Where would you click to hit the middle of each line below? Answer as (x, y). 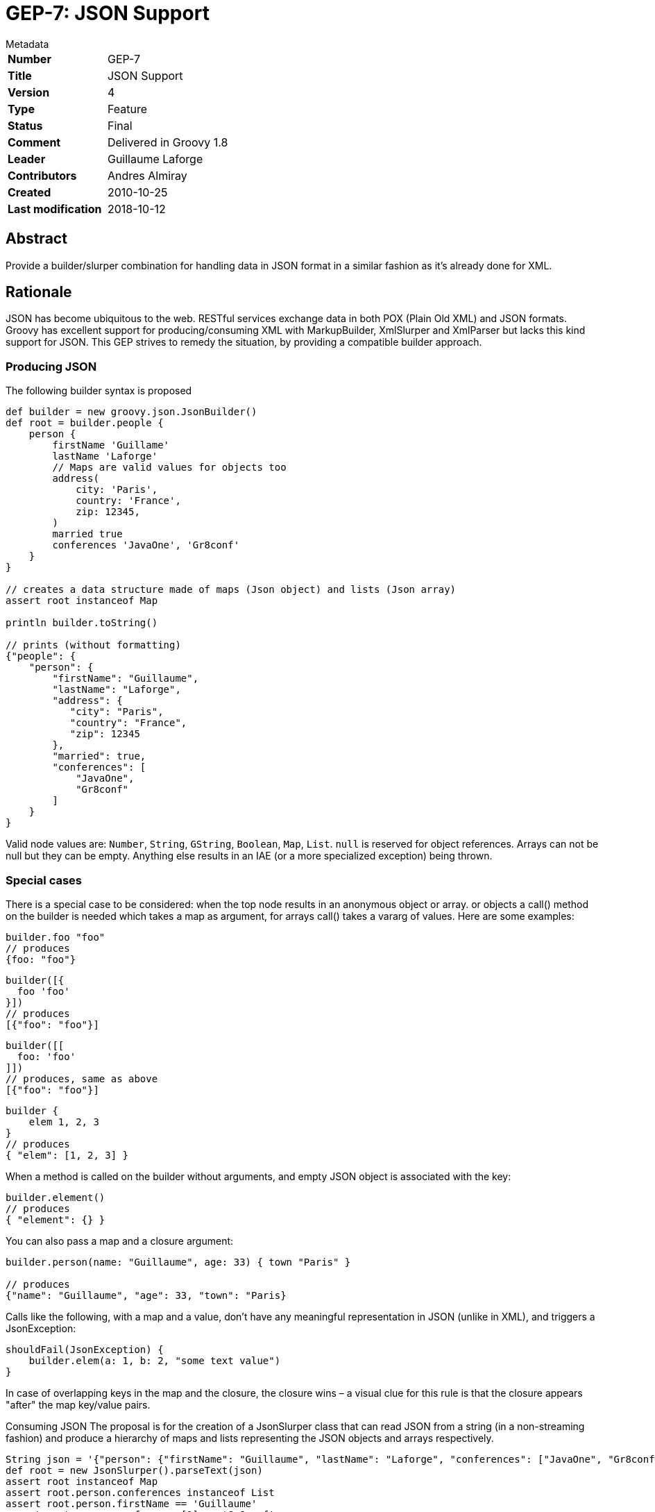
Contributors (42, 175)
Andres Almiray (147, 175)
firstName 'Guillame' (111, 445)
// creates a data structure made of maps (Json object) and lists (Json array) (231, 590)
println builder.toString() (82, 623)
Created (29, 192)
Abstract (36, 239)
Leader (27, 159)
